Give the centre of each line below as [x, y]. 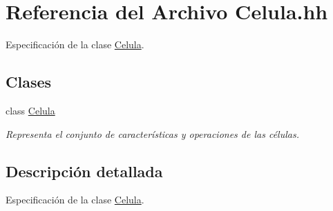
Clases [29, 82]
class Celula [30, 110]
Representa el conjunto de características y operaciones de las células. [152, 133]
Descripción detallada [84, 171]
